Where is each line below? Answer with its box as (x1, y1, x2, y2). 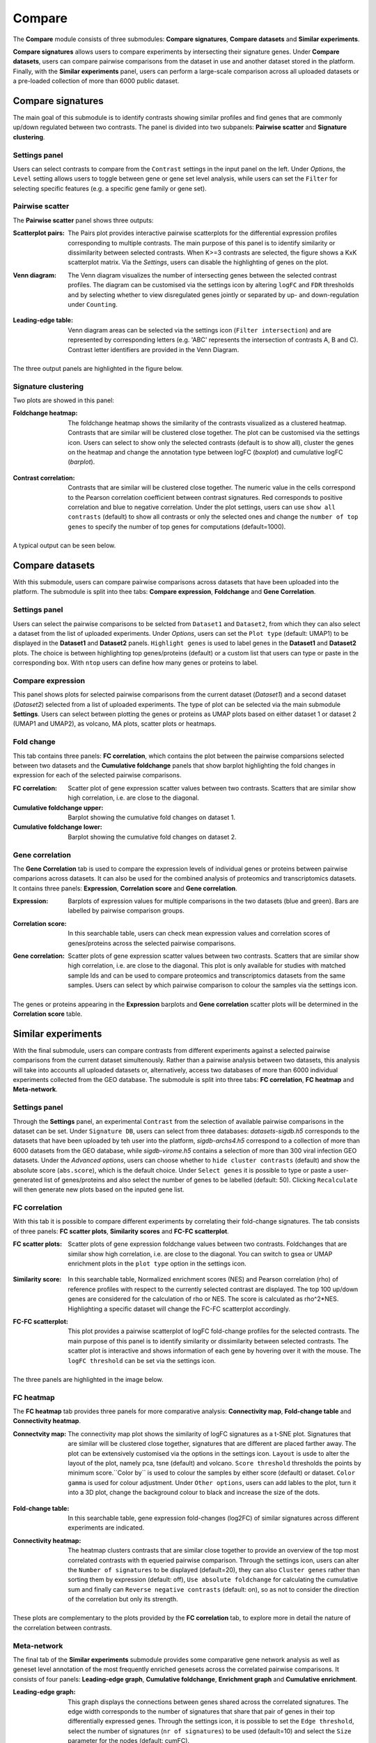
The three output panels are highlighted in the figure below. (13, 364, 184, 372)
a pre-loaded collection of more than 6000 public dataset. (13, 77, 180, 85)
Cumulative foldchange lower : (13, 823, 102, 831)
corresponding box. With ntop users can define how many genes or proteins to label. (13, 659, 258, 667)
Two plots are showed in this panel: (13, 396, 115, 404)
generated (13, 1175, 43, 1184)
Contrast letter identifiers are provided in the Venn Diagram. (68, 345, 240, 353)
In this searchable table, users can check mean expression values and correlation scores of (68, 929, 331, 938)
